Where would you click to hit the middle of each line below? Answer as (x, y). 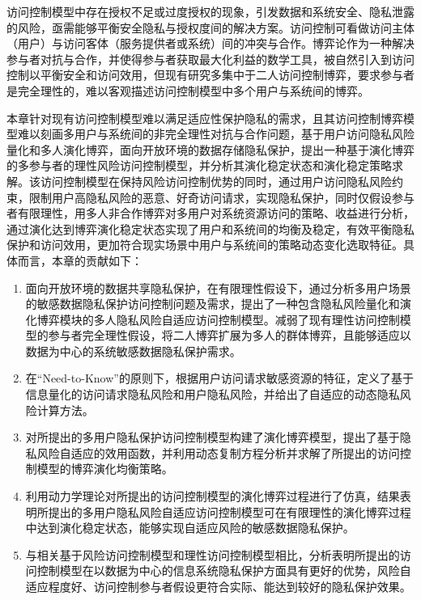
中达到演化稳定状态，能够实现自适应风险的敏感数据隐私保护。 (190, 528)
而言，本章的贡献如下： (80, 260)
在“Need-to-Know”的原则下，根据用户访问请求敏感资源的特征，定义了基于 (219, 378)
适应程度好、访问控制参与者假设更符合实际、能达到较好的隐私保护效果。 (218, 586)
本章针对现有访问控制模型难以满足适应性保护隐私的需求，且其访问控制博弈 (205, 118)
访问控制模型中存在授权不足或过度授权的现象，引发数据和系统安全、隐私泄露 (210, 11)
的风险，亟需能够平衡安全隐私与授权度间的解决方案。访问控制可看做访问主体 (210, 27)
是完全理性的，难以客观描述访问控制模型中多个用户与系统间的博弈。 (188, 90)
